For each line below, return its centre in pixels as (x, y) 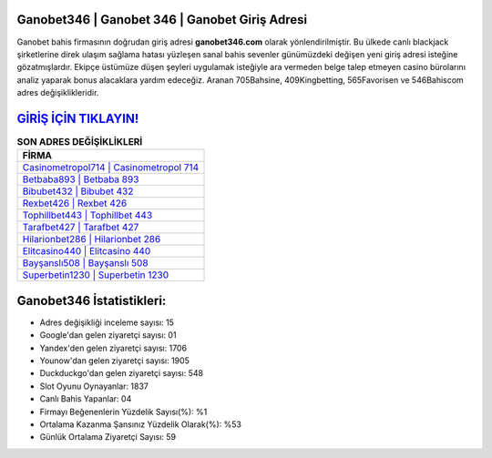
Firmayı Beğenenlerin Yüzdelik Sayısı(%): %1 (123, 412)
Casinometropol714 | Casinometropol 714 (111, 168)
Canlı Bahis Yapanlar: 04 (86, 399)
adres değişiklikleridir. (58, 93)
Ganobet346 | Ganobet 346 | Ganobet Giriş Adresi (162, 20)
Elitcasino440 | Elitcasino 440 (87, 251)
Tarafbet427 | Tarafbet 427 (81, 228)
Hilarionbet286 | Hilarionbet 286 (92, 239)
